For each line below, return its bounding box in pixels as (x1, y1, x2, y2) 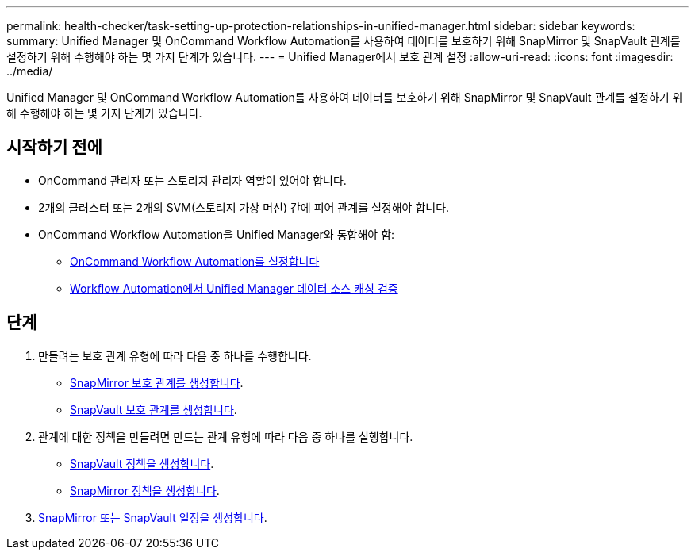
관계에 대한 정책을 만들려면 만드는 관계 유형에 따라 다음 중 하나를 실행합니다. (38, 429, 413, 443)
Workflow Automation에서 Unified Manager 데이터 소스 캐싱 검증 (70, 281, 398, 295)
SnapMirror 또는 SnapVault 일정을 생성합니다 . (38, 510, 267, 524)
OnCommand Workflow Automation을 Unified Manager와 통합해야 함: (38, 227, 395, 241)
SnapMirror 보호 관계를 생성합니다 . (70, 375, 244, 389)
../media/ (6, 64, 53, 78)
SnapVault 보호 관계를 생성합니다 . (70, 402, 237, 416)
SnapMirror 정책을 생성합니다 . (70, 483, 220, 497)
